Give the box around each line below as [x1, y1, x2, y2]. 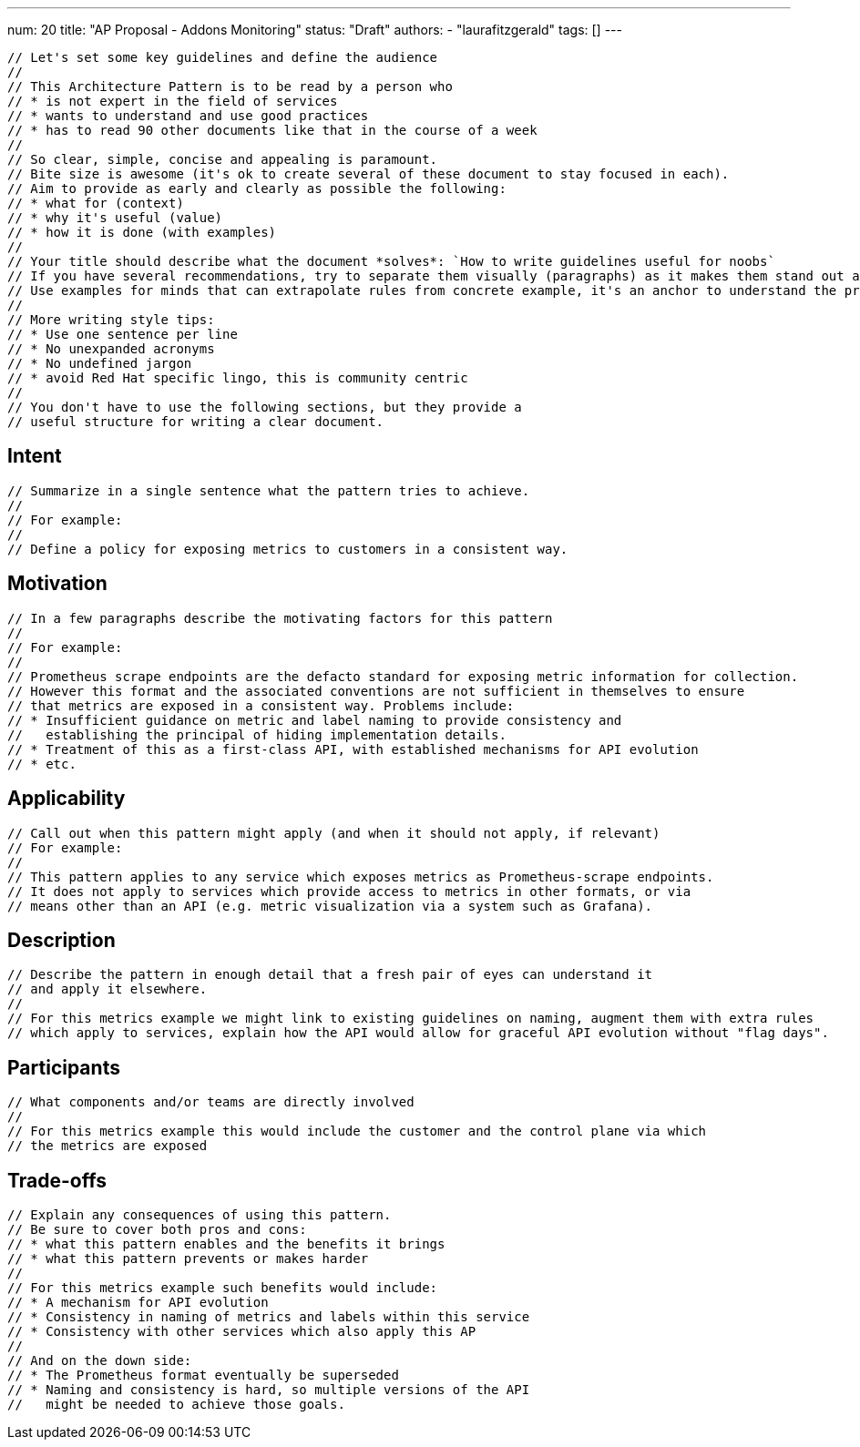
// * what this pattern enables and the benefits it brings [7, 1237, 445, 1252]
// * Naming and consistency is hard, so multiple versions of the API [7, 1382, 530, 1398]
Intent [7, 444, 62, 468]
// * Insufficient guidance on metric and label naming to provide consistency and [7, 712, 622, 728]
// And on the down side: [7, 1353, 192, 1369]
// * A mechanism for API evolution [7, 1295, 269, 1310]
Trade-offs [7, 1168, 107, 1192]
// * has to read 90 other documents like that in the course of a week [7, 123, 537, 138]
